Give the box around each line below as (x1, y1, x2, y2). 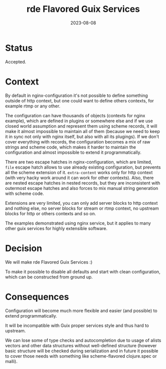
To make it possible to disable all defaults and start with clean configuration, (5, 269, 161, 275)
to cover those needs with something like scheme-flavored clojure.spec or (5, 353, 157, 359)
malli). (5, 358, 18, 364)
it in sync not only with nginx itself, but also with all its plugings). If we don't (5, 134, 160, 139)
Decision (5, 242, 42, 254)
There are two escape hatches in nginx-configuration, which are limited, (5, 159, 153, 165)
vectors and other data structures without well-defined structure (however (5, 342, 157, 348)
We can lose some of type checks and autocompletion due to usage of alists (5, 337, 162, 343)
